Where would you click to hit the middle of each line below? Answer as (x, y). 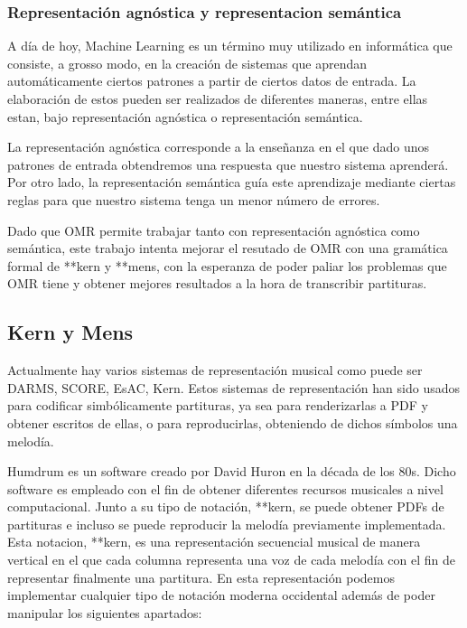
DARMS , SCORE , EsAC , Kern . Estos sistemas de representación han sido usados (234, 387)
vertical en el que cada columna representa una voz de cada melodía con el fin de (231, 560)
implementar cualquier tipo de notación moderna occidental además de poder (221, 595)
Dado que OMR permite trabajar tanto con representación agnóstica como (214, 230)
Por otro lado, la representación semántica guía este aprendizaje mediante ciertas (232, 182)
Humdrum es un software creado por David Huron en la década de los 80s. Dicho (232, 471)
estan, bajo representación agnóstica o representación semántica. (185, 116)
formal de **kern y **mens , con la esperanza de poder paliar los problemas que (227, 265)
